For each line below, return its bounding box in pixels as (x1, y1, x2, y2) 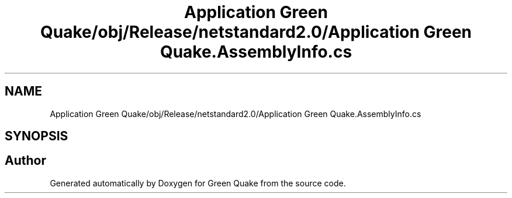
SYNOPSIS (5, 129, 68, 144)
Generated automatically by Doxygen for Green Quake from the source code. (50, 178, 346, 188)
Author (5, 153, 46, 168)
